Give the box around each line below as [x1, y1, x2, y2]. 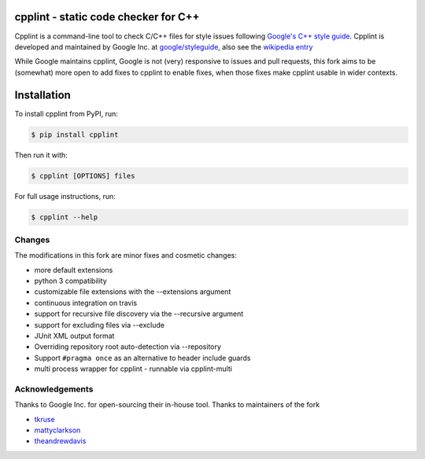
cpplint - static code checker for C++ [14, 10, 200, 24]
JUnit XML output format [34, 331, 115, 340]
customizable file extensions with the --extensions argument [34, 287, 231, 296]
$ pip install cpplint [31, 130, 119, 139]
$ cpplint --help [31, 212, 98, 222]
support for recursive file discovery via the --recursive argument [34, 309, 244, 318]
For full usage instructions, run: [14, 191, 116, 200]
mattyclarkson [34, 425, 81, 435]
